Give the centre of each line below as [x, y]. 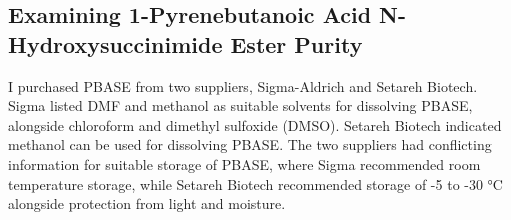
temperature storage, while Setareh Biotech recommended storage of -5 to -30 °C [255, 183]
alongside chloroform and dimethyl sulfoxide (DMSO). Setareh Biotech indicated [255, 124]
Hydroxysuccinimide [115, 43]
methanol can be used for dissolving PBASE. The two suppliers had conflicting [250, 144]
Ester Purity [296, 43]
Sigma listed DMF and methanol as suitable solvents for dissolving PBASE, [240, 105]
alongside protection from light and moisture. [147, 203]
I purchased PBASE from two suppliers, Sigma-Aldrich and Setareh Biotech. [243, 85]
